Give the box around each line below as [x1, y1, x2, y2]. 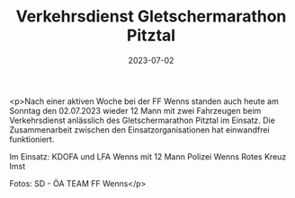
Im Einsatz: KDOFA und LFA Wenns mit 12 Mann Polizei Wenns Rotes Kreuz [9, 151, 287, 162]
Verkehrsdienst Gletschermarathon [15, 6, 287, 27]
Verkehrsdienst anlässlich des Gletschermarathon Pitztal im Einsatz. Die [9, 115, 276, 125]
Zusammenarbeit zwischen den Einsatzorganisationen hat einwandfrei [9, 124, 270, 135]
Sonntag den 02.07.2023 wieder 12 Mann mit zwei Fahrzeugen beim [9, 105, 262, 116]
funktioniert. [9, 133, 55, 144]
